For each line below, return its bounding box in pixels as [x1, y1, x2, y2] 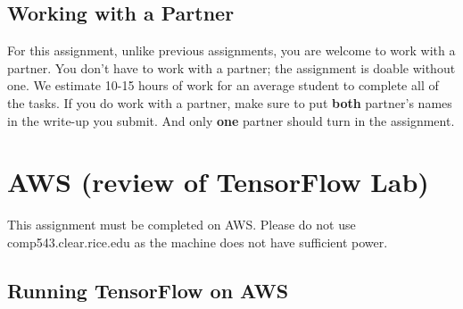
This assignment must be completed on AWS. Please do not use [7, 215, 356, 234]
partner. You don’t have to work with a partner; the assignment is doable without [7, 58, 456, 77]
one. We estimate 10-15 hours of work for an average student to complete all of [7, 76, 439, 95]
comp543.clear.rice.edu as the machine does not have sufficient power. [7, 232, 388, 251]
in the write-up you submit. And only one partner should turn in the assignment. [7, 111, 455, 129]
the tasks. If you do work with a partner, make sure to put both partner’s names [7, 93, 452, 112]
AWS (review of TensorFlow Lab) [7, 163, 429, 200]
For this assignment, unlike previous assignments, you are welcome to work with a [7, 41, 456, 60]
